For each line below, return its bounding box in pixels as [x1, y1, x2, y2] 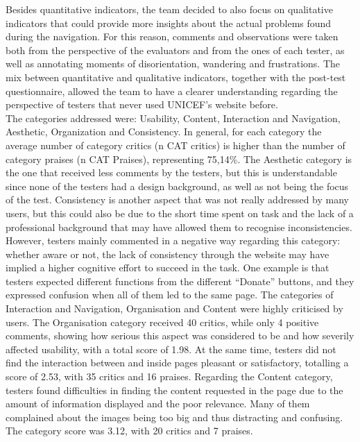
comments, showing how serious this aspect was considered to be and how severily [6, 328, 354, 343]
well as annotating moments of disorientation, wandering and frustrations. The [6, 56, 341, 71]
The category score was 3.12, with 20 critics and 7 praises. [6, 423, 253, 438]
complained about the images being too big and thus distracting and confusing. [6, 409, 343, 424]
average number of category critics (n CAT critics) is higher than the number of [6, 137, 345, 152]
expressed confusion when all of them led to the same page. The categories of [6, 287, 334, 302]
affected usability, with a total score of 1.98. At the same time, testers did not [6, 341, 336, 356]
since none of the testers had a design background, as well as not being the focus [6, 178, 349, 193]
